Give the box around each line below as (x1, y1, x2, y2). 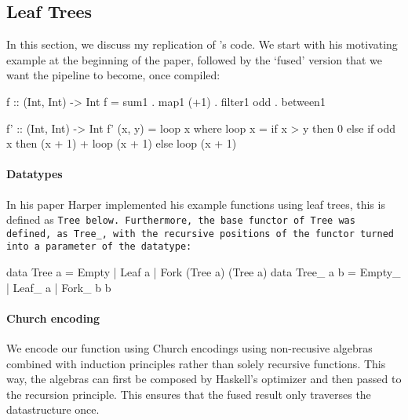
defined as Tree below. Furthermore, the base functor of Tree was (6, 211, 355, 228)
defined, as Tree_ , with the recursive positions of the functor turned (6, 228, 394, 239)
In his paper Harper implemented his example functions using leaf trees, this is (6, 195, 385, 212)
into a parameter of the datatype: (6, 241, 192, 253)
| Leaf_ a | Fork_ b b (6, 279, 111, 295)
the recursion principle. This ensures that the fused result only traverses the (6, 385, 371, 402)
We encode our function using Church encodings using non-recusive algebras (6, 340, 373, 356)
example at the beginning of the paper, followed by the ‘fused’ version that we (6, 51, 382, 68)
